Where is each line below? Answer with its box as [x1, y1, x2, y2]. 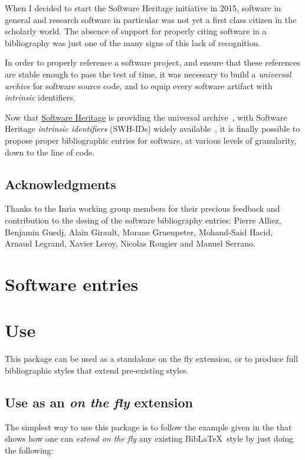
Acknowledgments [5, 174, 116, 193]
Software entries [5, 271, 139, 296]
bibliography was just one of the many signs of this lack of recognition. [5, 36, 261, 48]
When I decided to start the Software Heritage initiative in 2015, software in [5, 2, 281, 14]
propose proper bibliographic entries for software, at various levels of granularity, [5, 134, 297, 146]
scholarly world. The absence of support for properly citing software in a [5, 25, 267, 37]
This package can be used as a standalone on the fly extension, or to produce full [5, 352, 299, 365]
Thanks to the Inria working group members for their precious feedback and [5, 202, 280, 215]
